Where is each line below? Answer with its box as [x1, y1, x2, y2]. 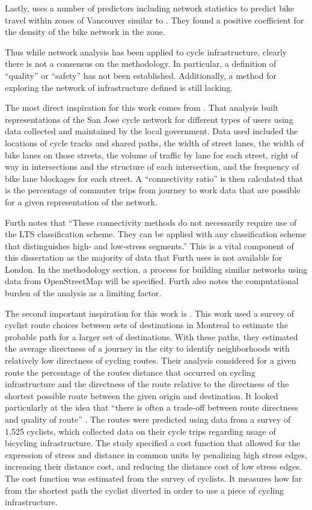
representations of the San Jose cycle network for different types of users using [5, 113, 293, 125]
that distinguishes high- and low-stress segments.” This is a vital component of [5, 239, 294, 252]
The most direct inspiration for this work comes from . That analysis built [5, 101, 279, 114]
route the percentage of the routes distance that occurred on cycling [5, 365, 255, 378]
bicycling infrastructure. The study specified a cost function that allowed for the [5, 437, 301, 449]
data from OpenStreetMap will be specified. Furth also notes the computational [5, 275, 299, 287]
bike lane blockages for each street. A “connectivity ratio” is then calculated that [5, 172, 304, 184]
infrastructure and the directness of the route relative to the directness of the [5, 378, 289, 390]
